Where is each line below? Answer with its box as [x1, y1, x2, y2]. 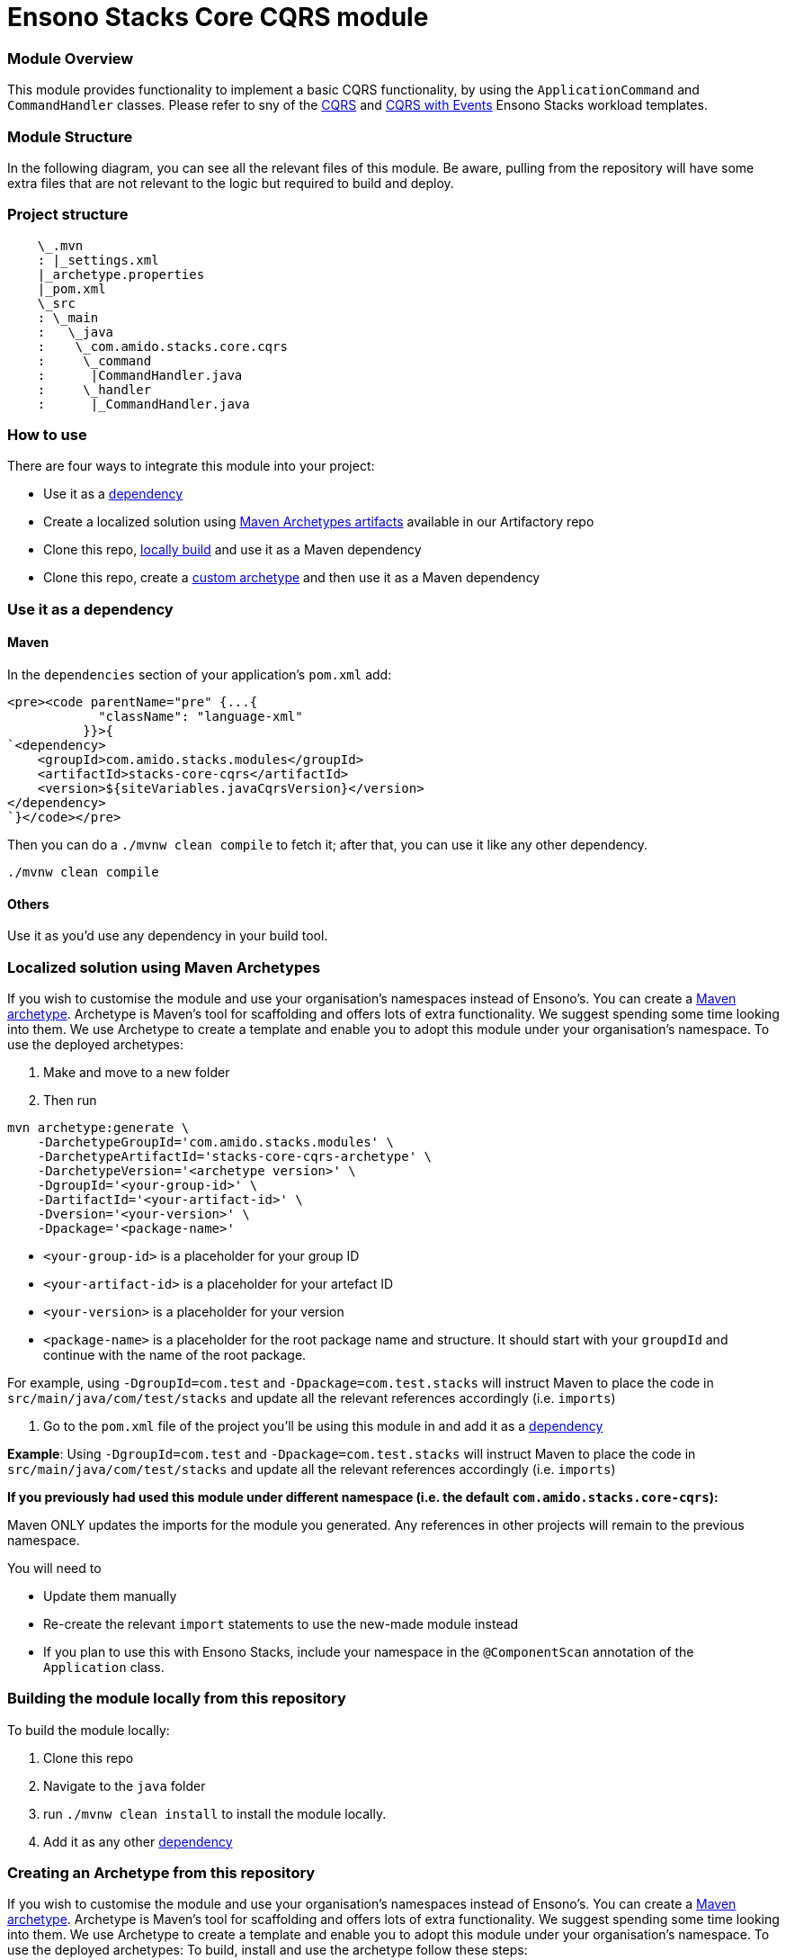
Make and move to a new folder [43, 1064, 230, 1080]
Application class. [43, 1659, 165, 1675]
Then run [43, 1092, 97, 1108]
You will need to [7, 1560, 102, 1576]
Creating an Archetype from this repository [7, 1864, 316, 1883]
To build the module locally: [7, 1722, 170, 1738]
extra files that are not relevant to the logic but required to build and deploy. [7, 175, 454, 191]
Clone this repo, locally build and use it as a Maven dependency [43, 542, 422, 558]
